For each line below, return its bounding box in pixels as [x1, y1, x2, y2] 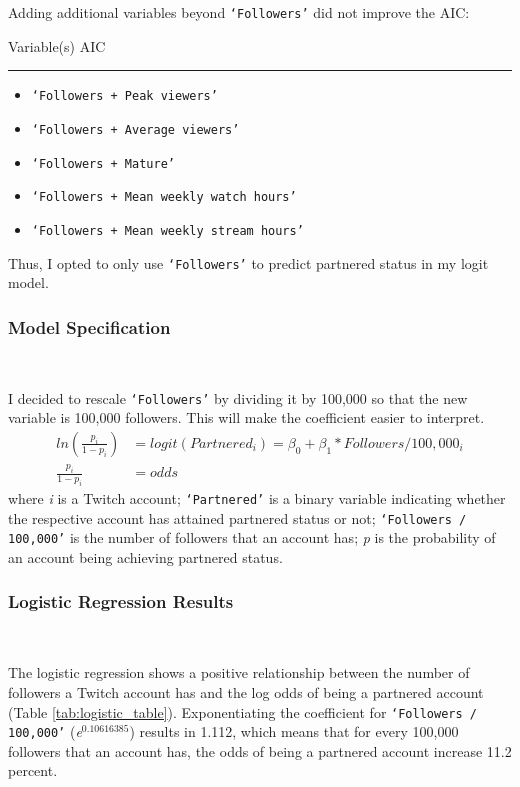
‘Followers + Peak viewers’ [31, 89, 218, 104]
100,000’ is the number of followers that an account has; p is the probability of [8, 527, 496, 548]
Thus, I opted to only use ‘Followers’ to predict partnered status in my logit [8, 252, 489, 273]
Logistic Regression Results [8, 589, 234, 614]
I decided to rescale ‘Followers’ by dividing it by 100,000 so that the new [8, 387, 468, 408]
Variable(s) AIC [8, 35, 106, 56]
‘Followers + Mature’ [31, 156, 175, 171]
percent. [8, 760, 58, 781]
